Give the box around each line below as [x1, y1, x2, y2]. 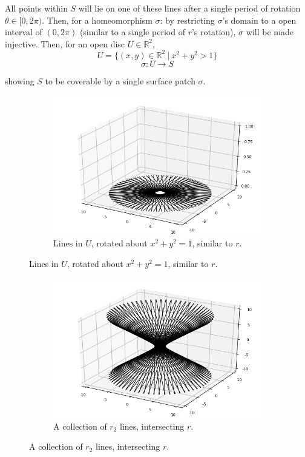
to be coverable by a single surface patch [45, 74, 195, 87]
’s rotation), [191, 25, 236, 38]
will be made [246, 25, 294, 38]
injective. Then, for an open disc [5, 37, 125, 50]
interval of [5, 25, 42, 38]
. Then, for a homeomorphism [42, 13, 152, 26]
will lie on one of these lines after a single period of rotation [78, 2, 301, 14]
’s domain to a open [222, 13, 297, 26]
